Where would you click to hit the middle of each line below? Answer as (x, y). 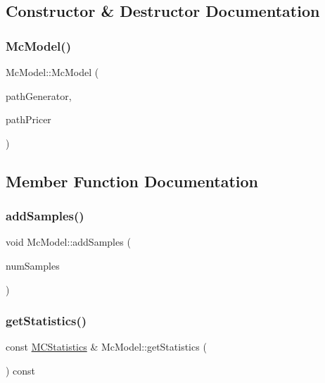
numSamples (33, 265)
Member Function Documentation (132, 181)
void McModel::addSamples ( (68, 242)
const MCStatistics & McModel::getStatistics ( (106, 347)
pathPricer (28, 119)
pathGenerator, (39, 95)
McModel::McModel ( (52, 72)
